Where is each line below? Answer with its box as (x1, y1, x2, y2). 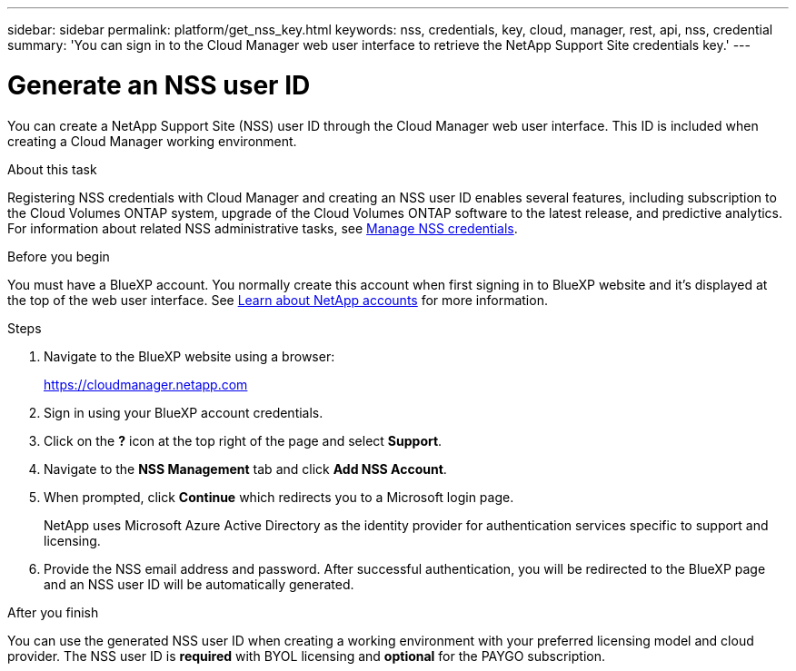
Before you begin (7, 248, 110, 264)
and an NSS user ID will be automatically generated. (44, 576, 354, 592)
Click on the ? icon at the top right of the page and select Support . (44, 432, 443, 449)
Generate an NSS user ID (7, 69, 311, 101)
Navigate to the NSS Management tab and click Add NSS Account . (44, 460, 447, 477)
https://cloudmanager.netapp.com (44, 376, 248, 392)
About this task (7, 161, 97, 177)
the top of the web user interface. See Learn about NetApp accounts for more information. (7, 291, 548, 308)
